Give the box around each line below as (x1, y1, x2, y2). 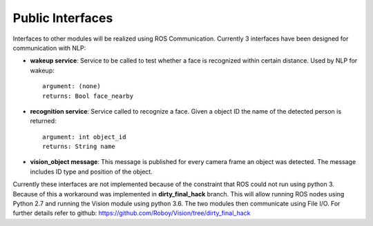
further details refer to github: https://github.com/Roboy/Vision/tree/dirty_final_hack (12, 209, 251, 217)
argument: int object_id (42, 133, 126, 141)
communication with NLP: (12, 43, 86, 52)
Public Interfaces (12, 10, 113, 25)
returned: (30, 117, 57, 125)
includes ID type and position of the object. (30, 167, 153, 176)
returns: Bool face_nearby (42, 92, 134, 100)
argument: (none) (42, 83, 101, 90)
